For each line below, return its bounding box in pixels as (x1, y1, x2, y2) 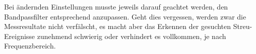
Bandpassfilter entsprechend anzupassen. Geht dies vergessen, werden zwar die (4, 11, 246, 21)
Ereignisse (4, 30, 35, 41)
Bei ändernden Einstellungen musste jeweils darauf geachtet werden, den (4, 1, 228, 11)
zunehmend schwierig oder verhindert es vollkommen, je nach (37, 30, 226, 41)
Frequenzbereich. (4, 40, 56, 51)
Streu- (233, 21, 252, 31)
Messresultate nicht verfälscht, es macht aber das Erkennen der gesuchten (4, 21, 231, 31)
